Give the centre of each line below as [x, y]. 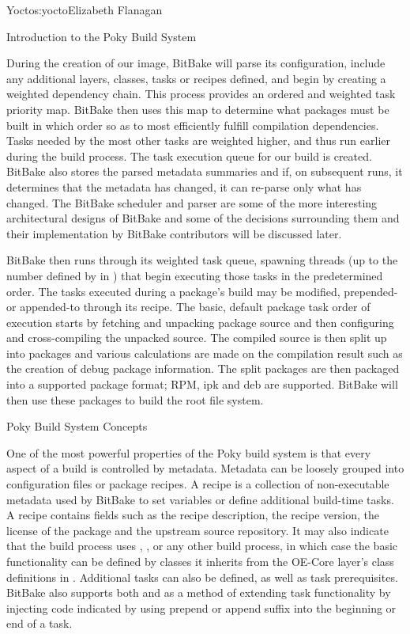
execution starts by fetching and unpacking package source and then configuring [200, 322]
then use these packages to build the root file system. [135, 399]
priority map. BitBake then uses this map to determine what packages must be [198, 109]
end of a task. [39, 623]
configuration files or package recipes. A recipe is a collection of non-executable [198, 484]
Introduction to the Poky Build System [102, 36]
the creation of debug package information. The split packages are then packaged [203, 368]
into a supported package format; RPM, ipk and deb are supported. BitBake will [202, 384]
